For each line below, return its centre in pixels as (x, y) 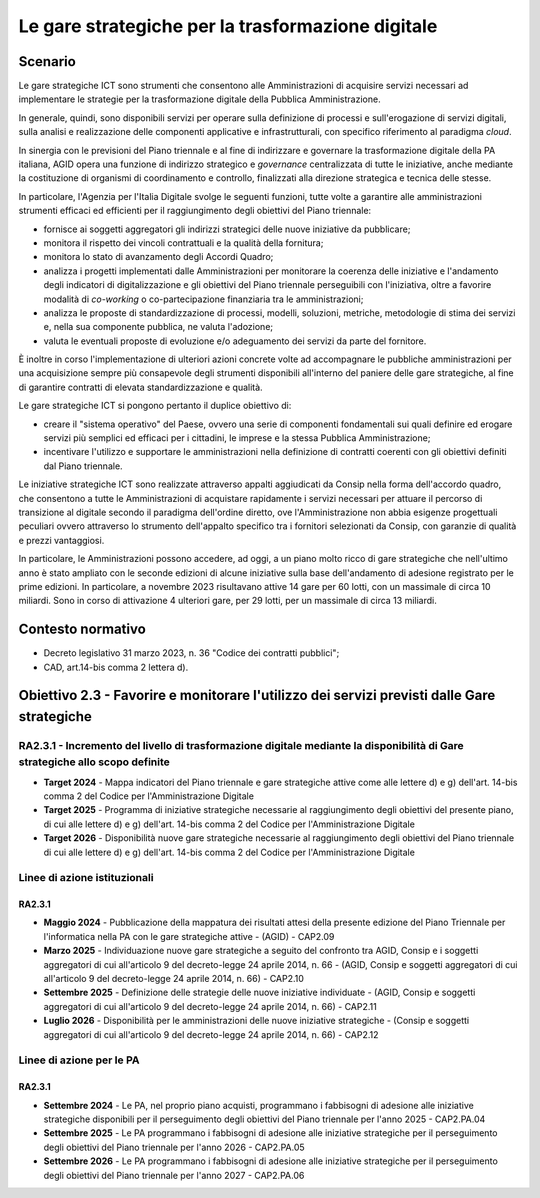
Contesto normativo (82, 629)
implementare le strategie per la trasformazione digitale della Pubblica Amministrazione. (199, 99)
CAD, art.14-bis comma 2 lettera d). (116, 667)
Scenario (47, 61)
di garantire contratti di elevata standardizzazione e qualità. (141, 387)
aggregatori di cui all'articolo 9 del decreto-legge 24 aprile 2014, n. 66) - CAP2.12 (211, 1034)
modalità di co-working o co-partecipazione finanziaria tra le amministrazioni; (203, 299)
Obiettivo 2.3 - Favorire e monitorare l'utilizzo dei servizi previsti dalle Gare (257, 695)
